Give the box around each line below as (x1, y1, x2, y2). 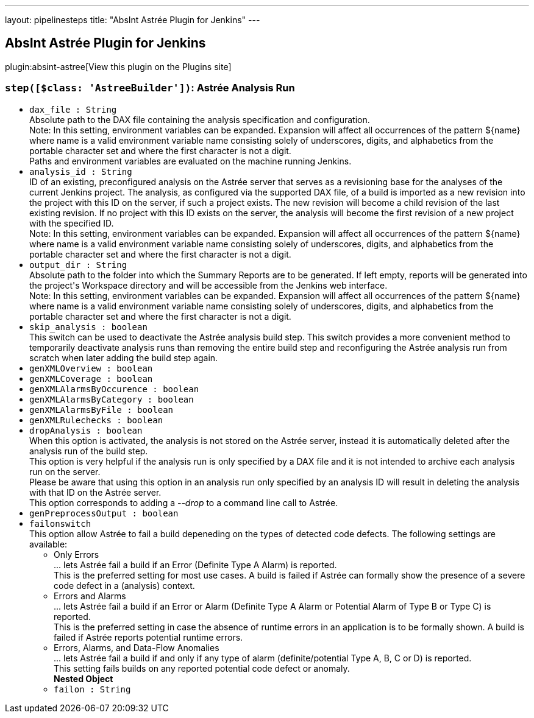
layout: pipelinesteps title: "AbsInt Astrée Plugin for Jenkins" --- (5, 15, 260, 25)
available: (29, 538, 68, 549)
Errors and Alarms (54, 590, 126, 601)
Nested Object (54, 673, 113, 684)
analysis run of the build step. (29, 445, 148, 456)
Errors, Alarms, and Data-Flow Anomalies (54, 642, 219, 653)
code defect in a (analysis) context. (54, 580, 195, 591)
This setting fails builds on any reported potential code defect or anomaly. (54, 663, 350, 674)
